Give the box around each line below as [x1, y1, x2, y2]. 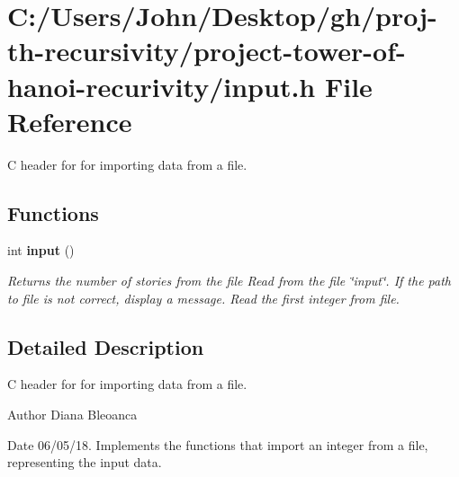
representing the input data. [7, 453, 162, 472]
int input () [7, 241, 75, 260]
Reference [7, 102, 132, 139]
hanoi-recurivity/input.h [7, 67, 316, 104]
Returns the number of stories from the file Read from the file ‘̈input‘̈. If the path [7, 271, 451, 290]
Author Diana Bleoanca [7, 405, 138, 424]
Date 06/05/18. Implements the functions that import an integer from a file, [7, 435, 428, 454]
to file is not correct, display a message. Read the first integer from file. [7, 288, 400, 307]
